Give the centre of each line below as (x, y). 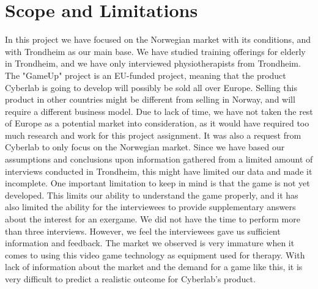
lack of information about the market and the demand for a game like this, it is (154, 267)
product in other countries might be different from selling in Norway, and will (150, 99)
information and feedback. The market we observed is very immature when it (150, 243)
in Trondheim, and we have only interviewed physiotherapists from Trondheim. (153, 63)
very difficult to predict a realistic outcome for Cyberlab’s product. (130, 279)
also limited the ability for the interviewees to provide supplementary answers (150, 207)
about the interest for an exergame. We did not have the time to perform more (153, 219)
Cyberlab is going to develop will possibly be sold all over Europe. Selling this (151, 87)
